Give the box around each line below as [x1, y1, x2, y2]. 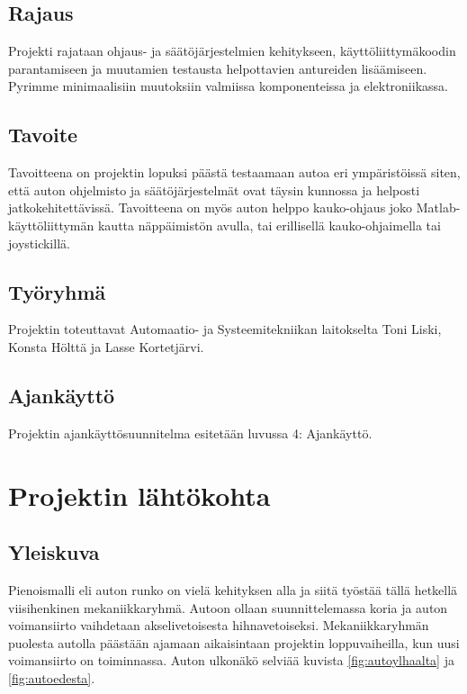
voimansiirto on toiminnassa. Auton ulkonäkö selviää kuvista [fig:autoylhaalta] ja [8, 651, 454, 670]
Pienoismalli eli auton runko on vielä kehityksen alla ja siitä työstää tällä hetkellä [8, 580, 458, 599]
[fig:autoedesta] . [8, 668, 95, 687]
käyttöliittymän [8, 215, 94, 234]
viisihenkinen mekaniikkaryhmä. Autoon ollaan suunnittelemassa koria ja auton [8, 598, 448, 617]
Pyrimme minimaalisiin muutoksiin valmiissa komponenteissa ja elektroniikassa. [8, 77, 448, 95]
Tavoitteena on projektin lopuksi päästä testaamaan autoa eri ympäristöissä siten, [8, 163, 461, 182]
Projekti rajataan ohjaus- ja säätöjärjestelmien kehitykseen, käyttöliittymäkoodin [8, 41, 456, 60]
